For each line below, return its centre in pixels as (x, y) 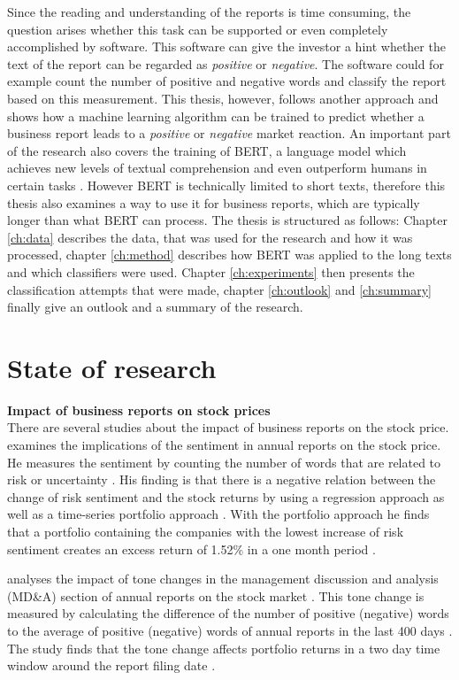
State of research (112, 367)
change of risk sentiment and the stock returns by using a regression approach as (226, 496)
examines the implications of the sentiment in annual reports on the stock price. (224, 444)
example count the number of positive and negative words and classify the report (227, 81)
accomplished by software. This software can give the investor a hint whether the (226, 46)
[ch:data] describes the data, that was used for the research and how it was (210, 237)
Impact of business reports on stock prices (139, 410)
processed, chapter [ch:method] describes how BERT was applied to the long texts (229, 255)
